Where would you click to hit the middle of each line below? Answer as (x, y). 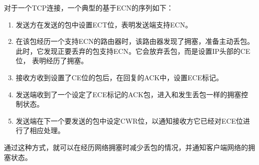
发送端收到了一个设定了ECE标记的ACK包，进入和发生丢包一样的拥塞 (129, 94)
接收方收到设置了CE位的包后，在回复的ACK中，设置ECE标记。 (119, 77)
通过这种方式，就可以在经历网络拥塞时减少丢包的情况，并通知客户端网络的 (126, 147)
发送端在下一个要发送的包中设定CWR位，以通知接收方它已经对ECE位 (129, 120)
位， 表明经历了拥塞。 (52, 61)
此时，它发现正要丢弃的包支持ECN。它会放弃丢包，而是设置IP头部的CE (133, 51)
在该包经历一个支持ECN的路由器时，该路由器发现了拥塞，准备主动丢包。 (135, 41)
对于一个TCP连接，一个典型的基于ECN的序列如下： (89, 7)
